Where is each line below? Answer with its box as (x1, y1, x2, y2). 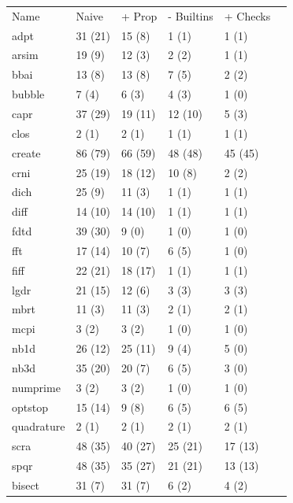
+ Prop (121, 7, 158, 24)
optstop (12, 398, 48, 415)
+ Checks (224, 7, 271, 24)
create (12, 144, 41, 161)
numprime (12, 379, 61, 395)
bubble (12, 86, 45, 102)
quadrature (12, 418, 65, 435)
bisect (12, 477, 40, 493)
